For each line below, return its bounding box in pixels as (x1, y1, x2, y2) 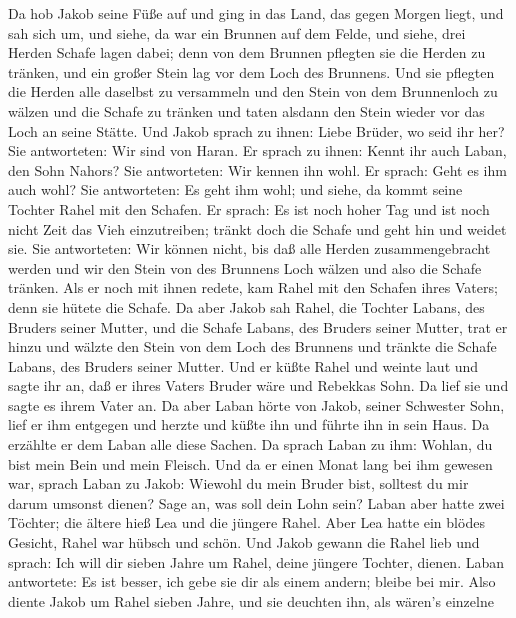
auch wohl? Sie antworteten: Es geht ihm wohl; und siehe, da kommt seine (8, 179, 463, 200)
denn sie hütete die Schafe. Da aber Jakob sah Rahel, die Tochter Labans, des (8, 296, 485, 317)
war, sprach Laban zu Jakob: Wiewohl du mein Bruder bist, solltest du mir (8, 473, 469, 494)
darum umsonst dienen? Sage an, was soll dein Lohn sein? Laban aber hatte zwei (8, 492, 505, 513)
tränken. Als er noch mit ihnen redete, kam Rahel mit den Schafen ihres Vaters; (8, 277, 498, 298)
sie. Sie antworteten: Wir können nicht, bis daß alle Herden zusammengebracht (8, 238, 491, 259)
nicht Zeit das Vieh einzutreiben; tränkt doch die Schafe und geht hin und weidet (8, 218, 507, 239)
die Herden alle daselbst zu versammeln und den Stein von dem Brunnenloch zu (8, 81, 498, 102)
